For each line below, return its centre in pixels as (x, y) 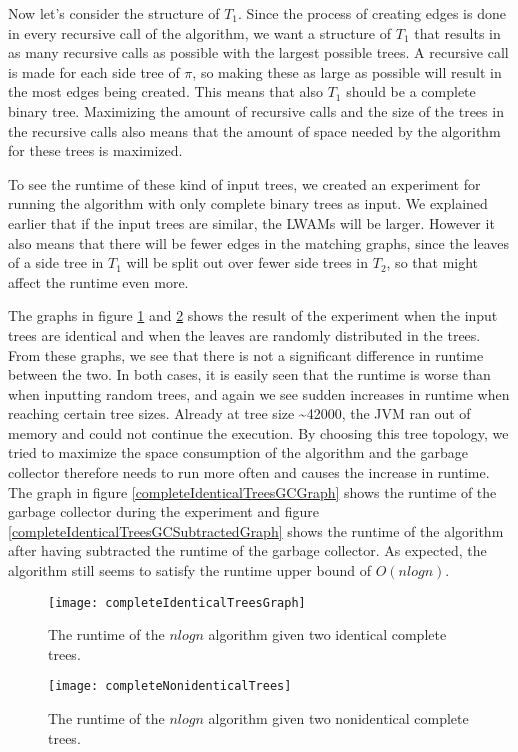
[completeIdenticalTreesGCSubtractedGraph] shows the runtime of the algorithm (256, 530)
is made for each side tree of (94, 71)
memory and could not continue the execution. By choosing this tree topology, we (258, 432)
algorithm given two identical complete (327, 634)
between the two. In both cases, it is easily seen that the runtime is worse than (249, 374)
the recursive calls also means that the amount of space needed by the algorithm (254, 130)
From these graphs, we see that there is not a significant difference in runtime (246, 354)
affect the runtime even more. (98, 281)
